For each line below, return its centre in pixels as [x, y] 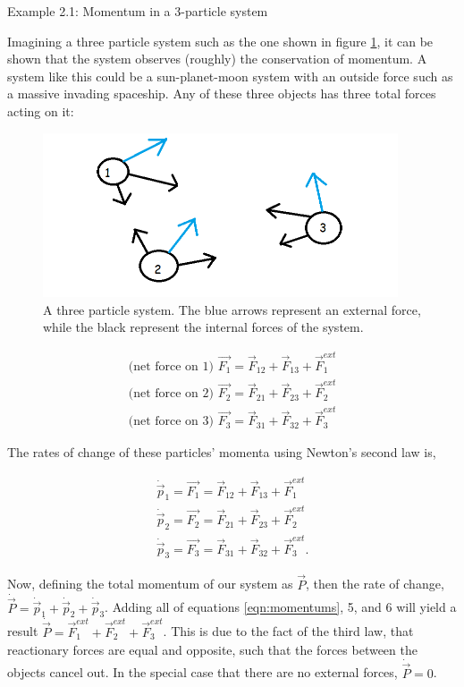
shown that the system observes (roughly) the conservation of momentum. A [217, 59]
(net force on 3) [171, 422]
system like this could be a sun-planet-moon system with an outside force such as [230, 76]
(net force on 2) [171, 394]
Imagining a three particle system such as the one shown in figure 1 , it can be [220, 41]
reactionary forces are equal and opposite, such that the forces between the [212, 649]
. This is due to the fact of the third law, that [288, 631]
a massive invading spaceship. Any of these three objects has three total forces [222, 93]
